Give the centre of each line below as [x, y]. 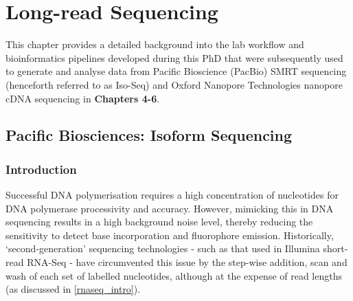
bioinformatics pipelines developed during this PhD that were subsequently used [174, 57]
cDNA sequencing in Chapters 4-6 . [83, 98]
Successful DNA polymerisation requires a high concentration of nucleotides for [172, 195]
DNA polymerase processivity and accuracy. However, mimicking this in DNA [170, 208]
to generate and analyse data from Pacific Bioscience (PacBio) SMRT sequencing [176, 71]
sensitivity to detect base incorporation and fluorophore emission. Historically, [170, 235]
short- [335, 248]
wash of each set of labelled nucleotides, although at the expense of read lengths [174, 275]
